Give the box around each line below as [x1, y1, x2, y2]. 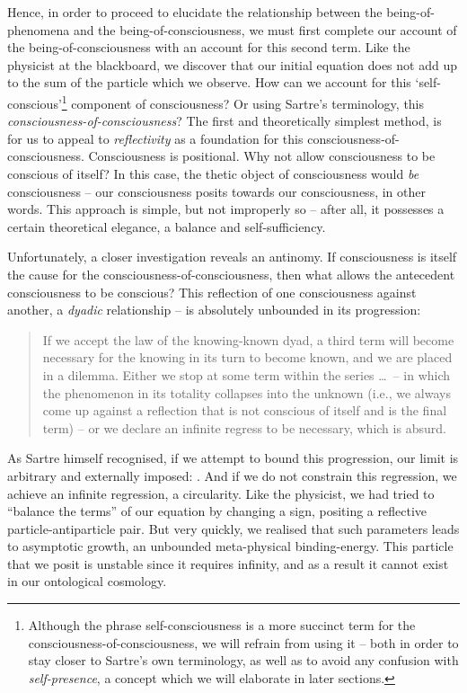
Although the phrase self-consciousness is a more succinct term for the [28, 616, 416, 635]
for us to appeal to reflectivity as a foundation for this [7, 129, 304, 147]
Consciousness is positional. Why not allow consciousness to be [88, 147, 436, 165]
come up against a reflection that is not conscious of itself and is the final [42, 401, 447, 420]
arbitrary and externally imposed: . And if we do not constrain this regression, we [7, 466, 457, 484]
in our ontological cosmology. [7, 572, 167, 591]
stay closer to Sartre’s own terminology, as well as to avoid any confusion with [28, 651, 459, 670]
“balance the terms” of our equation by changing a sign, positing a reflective [7, 502, 427, 520]
